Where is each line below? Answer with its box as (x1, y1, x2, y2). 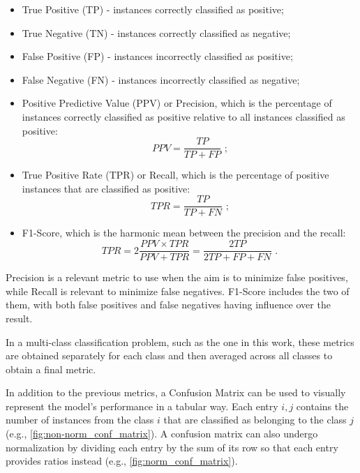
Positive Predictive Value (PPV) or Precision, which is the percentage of (22, 96, 332, 110)
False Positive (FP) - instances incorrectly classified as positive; (22, 49, 293, 63)
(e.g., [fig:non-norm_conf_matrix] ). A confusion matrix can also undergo (6, 426, 318, 441)
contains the (296, 398, 349, 413)
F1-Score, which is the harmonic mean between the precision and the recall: (22, 225, 346, 240)
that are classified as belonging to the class (163, 412, 347, 427)
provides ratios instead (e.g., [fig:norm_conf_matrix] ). (6, 453, 238, 468)
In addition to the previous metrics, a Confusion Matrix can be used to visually (6, 385, 346, 400)
